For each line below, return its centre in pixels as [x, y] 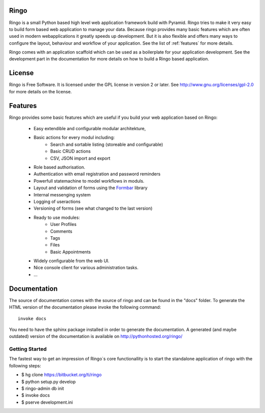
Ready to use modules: [57, 217]
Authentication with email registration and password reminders [97, 174]
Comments [61, 231]
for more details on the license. [40, 91]
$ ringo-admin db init [43, 388]
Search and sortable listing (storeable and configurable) [107, 144]
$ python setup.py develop [49, 382]
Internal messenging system [62, 194]
